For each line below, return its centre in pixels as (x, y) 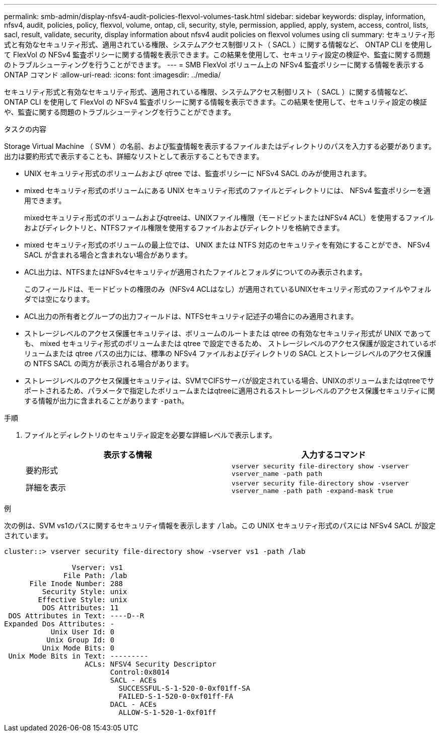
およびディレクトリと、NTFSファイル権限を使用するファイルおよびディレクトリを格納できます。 (184, 228)
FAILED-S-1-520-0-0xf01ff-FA (176, 696)
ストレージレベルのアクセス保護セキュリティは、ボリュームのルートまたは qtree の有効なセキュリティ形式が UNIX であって (228, 333)
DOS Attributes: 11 (80, 608)
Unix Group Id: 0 (81, 640)
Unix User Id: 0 (83, 632)
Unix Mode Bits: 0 (78, 648)
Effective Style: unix (83, 600)
